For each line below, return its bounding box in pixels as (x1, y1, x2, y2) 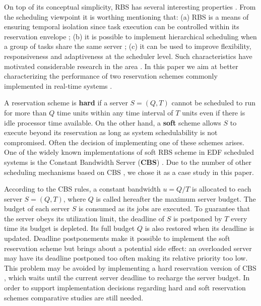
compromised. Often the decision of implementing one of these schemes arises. (4, 137, 244, 147)
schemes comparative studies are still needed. (4, 292, 144, 302)
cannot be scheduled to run (171, 97, 255, 108)
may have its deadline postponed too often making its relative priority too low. (4, 253, 248, 263)
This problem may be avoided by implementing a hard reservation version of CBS (4, 262, 256, 273)
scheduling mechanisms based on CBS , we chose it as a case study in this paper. (4, 166, 254, 177)
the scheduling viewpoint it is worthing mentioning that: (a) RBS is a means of (4, 11, 249, 22)
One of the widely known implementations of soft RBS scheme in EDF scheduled (4, 147, 254, 157)
